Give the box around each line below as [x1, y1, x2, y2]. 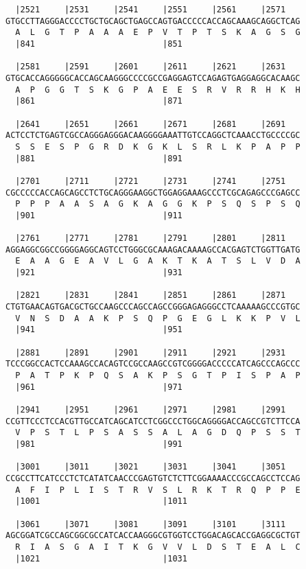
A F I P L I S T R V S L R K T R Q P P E [15, 485, 301, 495]
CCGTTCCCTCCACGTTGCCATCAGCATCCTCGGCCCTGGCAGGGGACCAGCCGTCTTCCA [5, 416, 301, 426]
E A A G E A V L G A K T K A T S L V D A [15, 256, 301, 266]
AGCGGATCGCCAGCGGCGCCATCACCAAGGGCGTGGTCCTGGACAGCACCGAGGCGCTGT [5, 531, 301, 541]
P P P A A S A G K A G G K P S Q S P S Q [15, 199, 301, 209]
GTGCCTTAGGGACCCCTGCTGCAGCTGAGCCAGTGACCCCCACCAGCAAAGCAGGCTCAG [5, 16, 301, 26]
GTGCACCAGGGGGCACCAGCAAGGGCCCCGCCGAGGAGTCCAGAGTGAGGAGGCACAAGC [5, 73, 301, 83]
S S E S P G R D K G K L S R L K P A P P [15, 141, 301, 152]
